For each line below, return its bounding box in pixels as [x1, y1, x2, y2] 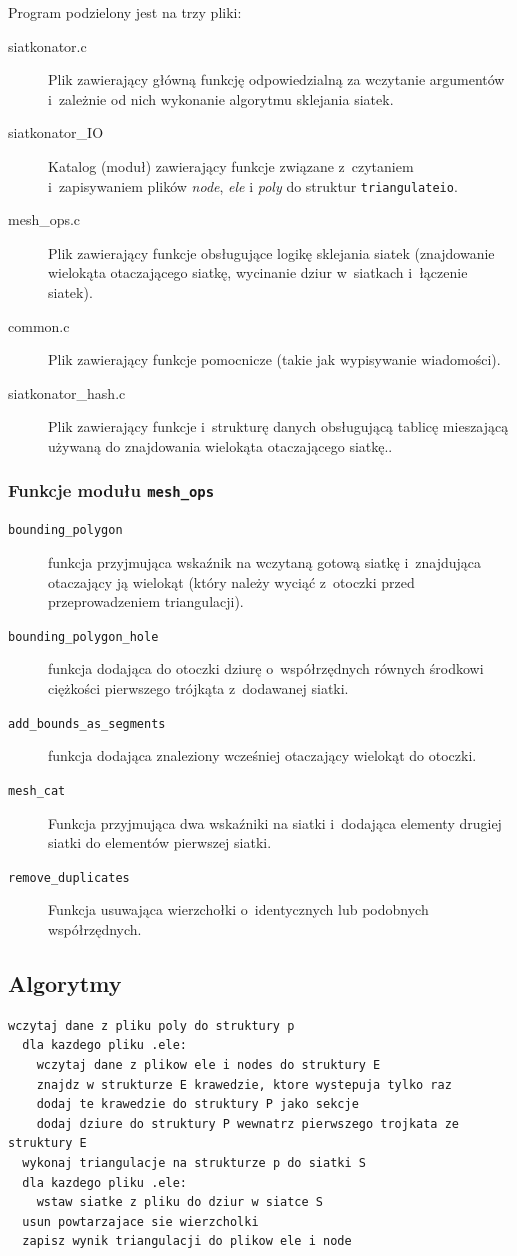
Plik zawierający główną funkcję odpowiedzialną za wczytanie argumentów [48, 69, 505, 90]
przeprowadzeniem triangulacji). [48, 591, 244, 612]
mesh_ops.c [8, 209, 81, 230]
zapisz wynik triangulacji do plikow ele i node [22, 1234, 352, 1249]
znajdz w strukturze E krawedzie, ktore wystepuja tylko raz [36, 1077, 452, 1092]
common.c [8, 315, 70, 336]
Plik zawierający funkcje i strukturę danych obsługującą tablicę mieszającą [48, 416, 509, 437]
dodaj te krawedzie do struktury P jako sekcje [36, 1097, 359, 1112]
